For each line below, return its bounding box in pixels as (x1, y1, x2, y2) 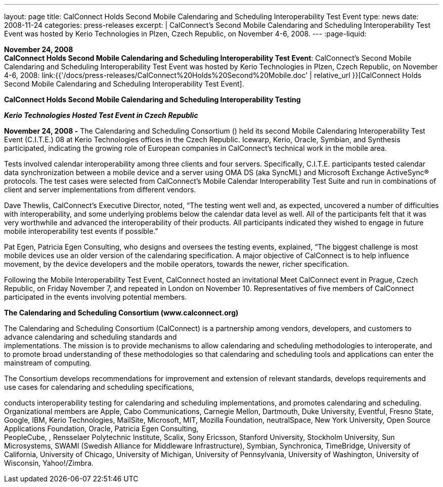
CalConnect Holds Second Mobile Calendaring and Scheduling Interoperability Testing (4, 95, 301, 104)
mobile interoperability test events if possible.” (4, 227, 158, 235)
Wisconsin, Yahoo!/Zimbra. (4, 459, 94, 467)
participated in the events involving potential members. (4, 293, 187, 301)
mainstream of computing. (4, 358, 92, 367)
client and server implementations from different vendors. (4, 185, 196, 194)
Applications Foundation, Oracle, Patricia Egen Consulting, (4, 424, 199, 433)
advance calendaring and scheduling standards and (4, 333, 177, 341)
